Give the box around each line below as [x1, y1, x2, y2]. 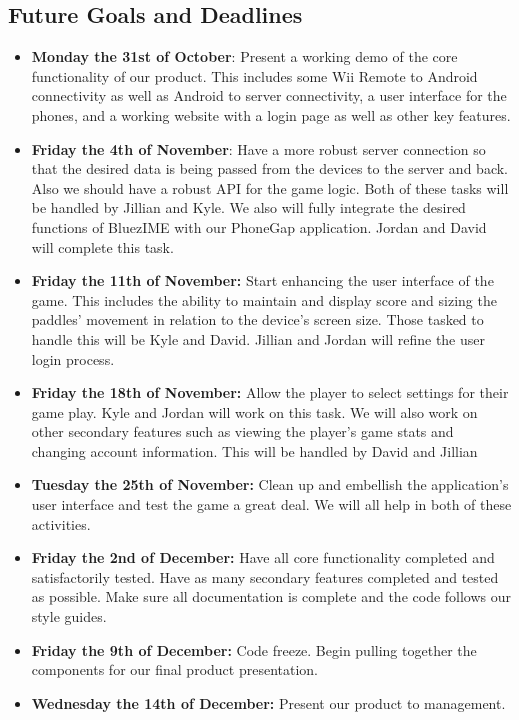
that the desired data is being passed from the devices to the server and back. [31, 158, 508, 179]
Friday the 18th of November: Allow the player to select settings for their [31, 382, 509, 403]
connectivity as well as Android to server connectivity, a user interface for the [31, 85, 507, 106]
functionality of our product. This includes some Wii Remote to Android [31, 65, 478, 86]
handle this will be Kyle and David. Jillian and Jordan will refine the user [31, 328, 485, 349]
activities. [31, 513, 91, 534]
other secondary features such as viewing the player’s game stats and [31, 421, 454, 442]
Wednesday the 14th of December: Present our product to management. [31, 692, 506, 713]
